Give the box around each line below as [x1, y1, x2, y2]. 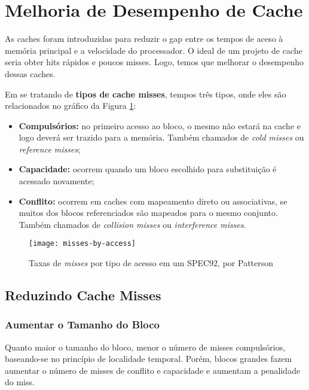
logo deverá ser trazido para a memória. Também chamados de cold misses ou [19, 131, 304, 144]
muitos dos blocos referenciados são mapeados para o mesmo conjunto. [19, 206, 278, 219]
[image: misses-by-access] [29, 239, 136, 248]
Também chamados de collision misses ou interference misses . [19, 218, 246, 230]
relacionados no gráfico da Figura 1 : [5, 99, 136, 112]
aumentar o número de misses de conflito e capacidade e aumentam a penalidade [5, 364, 301, 376]
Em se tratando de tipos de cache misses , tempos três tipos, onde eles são [5, 87, 286, 100]
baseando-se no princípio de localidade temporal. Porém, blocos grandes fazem [5, 352, 292, 365]
